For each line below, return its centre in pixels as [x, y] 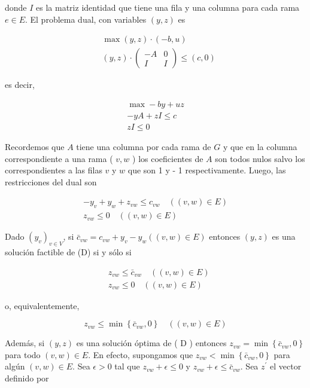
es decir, [20, 85]
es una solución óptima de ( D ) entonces [151, 343]
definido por [27, 378]
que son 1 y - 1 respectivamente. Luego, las [207, 170]
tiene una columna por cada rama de [144, 146]
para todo [23, 354]
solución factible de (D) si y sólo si [68, 251]
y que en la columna [260, 146]
